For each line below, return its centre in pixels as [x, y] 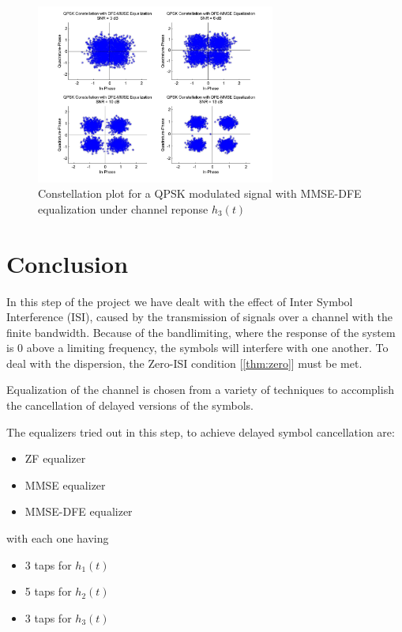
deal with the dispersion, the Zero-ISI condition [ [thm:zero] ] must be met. [184, 363]
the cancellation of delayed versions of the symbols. [130, 405]
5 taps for [48, 591]
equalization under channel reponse [123, 208]
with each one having [58, 538]
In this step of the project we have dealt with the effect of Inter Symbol [180, 301]
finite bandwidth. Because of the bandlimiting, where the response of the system [201, 332]
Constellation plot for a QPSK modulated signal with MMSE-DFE [200, 193]
